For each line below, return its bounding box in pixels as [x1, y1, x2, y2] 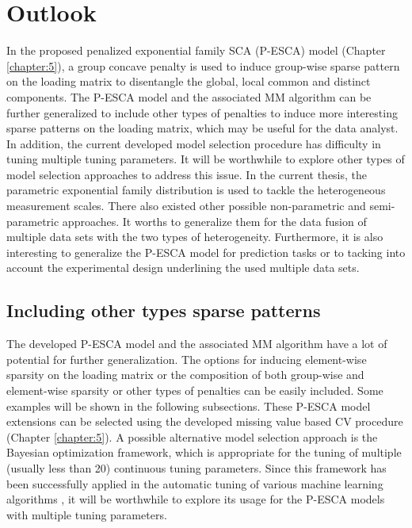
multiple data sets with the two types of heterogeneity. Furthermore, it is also [6, 228, 383, 245]
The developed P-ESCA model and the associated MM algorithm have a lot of [6, 335, 387, 352]
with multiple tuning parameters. [6, 506, 167, 522]
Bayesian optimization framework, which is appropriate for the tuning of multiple [6, 444, 402, 461]
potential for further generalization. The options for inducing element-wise [6, 350, 367, 367]
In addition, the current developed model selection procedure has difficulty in [6, 135, 381, 151]
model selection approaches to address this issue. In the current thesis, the [6, 166, 368, 182]
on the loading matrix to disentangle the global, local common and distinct [6, 73, 371, 90]
